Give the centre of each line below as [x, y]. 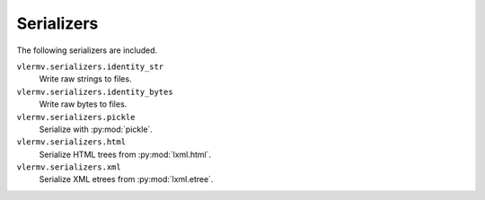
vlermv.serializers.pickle [76, 117]
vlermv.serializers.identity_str [90, 66]
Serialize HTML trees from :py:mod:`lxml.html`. [125, 154]
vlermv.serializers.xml [69, 167]
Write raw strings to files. [85, 79]
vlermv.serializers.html [71, 142]
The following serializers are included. [87, 50]
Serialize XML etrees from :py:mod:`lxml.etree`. [126, 179]
